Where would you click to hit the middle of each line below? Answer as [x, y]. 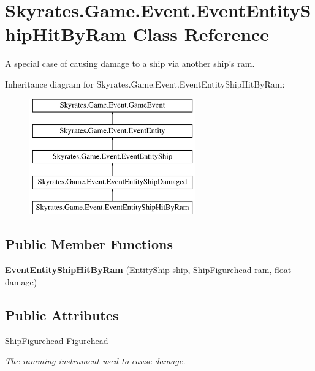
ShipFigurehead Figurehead [57, 340]
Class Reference [201, 34]
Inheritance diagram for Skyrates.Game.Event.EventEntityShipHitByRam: [145, 84]
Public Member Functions [89, 244]
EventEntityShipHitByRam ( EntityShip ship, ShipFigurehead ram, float [148, 270]
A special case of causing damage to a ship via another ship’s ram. [130, 63]
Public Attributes [62, 314]
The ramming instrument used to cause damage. [95, 361]
